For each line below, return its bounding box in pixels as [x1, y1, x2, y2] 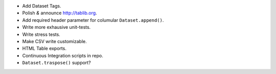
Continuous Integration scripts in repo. [22, 52, 103, 58]
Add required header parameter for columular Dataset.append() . [22, 17, 164, 23]
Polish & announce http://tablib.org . [22, 10, 97, 16]
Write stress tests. [22, 31, 61, 38]
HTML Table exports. [22, 46, 66, 52]
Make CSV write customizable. [22, 38, 87, 44]
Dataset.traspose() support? [22, 60, 91, 66]
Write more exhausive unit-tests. [22, 24, 91, 30]
